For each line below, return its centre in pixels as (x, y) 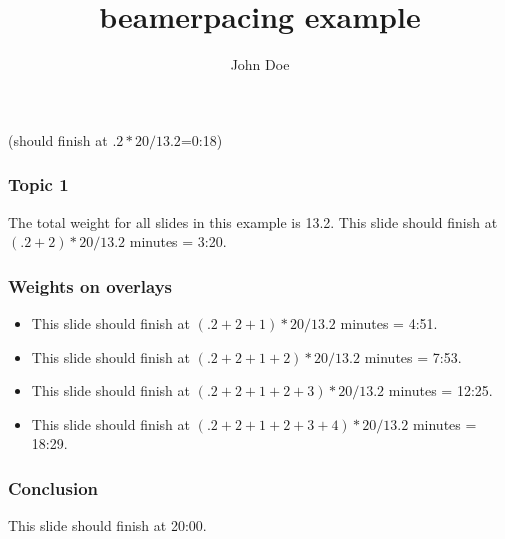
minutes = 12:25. (440, 390)
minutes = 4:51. (389, 322)
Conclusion (53, 487)
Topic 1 (38, 184)
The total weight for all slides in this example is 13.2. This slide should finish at (253, 221)
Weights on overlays (90, 285)
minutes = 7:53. (413, 356)
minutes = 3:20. (178, 241)
